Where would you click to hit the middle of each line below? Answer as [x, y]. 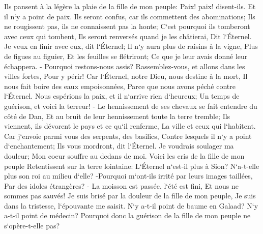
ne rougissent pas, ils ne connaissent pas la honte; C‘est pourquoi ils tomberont [127, 26]
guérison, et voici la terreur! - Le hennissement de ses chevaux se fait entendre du [131, 106]
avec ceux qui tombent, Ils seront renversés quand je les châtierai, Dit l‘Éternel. [128, 36]
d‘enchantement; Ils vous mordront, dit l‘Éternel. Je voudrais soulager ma [119, 146]
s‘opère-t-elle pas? [32, 226]
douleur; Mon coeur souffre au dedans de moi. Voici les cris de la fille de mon [124, 155]
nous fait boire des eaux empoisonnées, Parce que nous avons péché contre [120, 86]
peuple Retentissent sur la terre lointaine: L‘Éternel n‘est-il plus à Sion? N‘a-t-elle [132, 166]
